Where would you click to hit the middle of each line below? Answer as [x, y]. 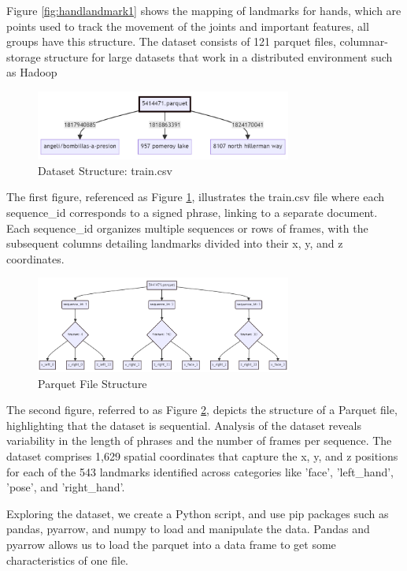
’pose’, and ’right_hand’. [66, 487]
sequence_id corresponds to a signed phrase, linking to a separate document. [192, 212]
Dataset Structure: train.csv [105, 170]
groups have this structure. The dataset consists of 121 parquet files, [171, 41]
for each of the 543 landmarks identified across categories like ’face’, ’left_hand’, [200, 471]
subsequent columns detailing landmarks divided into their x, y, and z [175, 243]
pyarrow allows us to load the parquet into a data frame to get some [171, 544]
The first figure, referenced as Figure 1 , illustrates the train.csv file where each [195, 197]
